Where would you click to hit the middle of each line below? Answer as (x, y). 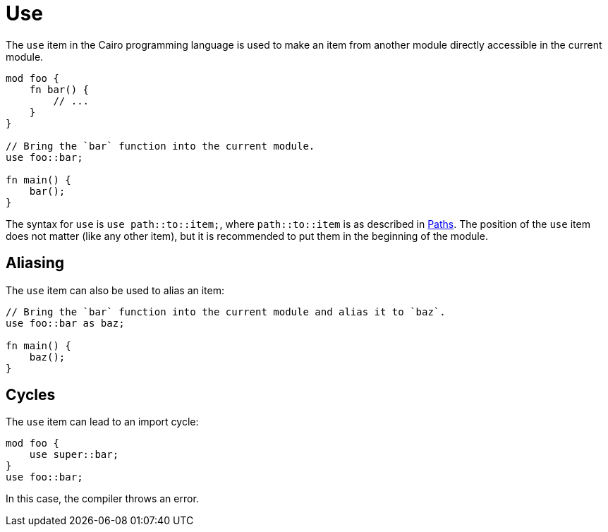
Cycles (31, 395)
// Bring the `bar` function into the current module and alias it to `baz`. (226, 312)
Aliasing (35, 263)
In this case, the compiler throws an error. (102, 499)
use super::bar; (74, 455)
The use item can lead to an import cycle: (102, 422)
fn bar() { (59, 89)
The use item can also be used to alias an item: (115, 290)
